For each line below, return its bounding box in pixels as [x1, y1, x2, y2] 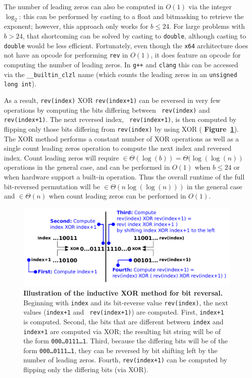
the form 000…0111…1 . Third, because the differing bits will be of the [23, 336, 228, 346]
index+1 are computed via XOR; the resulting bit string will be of [23, 326, 221, 336]
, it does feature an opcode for [150, 50, 241, 60]
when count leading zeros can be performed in [49, 191, 186, 201]
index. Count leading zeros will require [4, 152, 119, 162]
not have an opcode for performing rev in [4, 50, 128, 60]
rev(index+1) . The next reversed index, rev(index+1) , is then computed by [4, 114, 236, 124]
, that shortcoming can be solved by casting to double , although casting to [22, 30, 246, 40]
